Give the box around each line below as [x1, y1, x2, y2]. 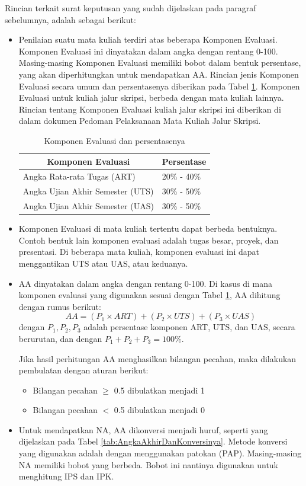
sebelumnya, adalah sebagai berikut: [5, 13, 136, 25]
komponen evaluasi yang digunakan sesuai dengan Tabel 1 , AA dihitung [18, 289, 281, 301]
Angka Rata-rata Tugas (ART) [22, 170, 136, 183]
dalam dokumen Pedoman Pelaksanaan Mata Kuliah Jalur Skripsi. [18, 114, 261, 127]
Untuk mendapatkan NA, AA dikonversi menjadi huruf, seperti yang [18, 423, 268, 436]
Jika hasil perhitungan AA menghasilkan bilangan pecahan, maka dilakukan [18, 352, 297, 364]
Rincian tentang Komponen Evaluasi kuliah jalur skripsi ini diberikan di [18, 103, 281, 115]
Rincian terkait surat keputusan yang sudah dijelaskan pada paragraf [5, 2, 256, 14]
